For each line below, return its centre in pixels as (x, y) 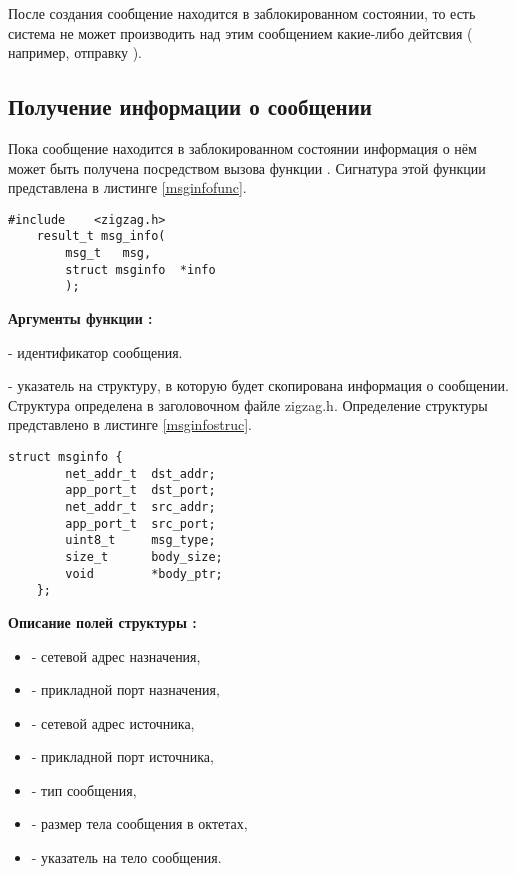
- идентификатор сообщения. (95, 351)
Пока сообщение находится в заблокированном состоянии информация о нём (242, 147)
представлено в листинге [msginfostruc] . (130, 424)
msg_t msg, (108, 253)
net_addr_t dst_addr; (140, 473)
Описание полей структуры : (102, 621)
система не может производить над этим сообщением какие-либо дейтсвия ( (240, 32)
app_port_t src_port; (140, 523)
